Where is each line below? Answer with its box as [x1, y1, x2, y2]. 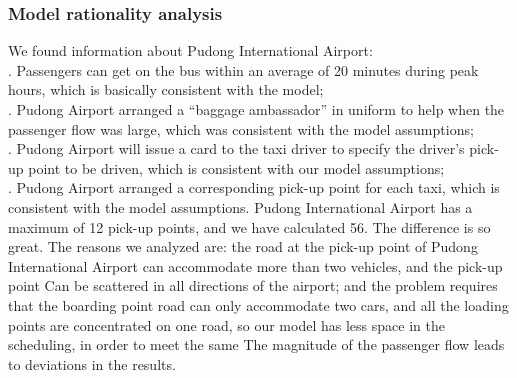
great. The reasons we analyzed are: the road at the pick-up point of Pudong [8, 236, 478, 257]
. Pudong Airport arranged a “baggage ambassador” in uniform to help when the [8, 99, 505, 119]
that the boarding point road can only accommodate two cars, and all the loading [8, 294, 509, 315]
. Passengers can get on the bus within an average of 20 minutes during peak [8, 59, 479, 80]
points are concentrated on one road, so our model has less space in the [8, 314, 445, 335]
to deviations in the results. [8, 353, 176, 374]
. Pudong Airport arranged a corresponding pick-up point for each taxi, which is [8, 177, 500, 198]
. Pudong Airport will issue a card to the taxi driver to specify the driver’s [8, 138, 465, 159]
